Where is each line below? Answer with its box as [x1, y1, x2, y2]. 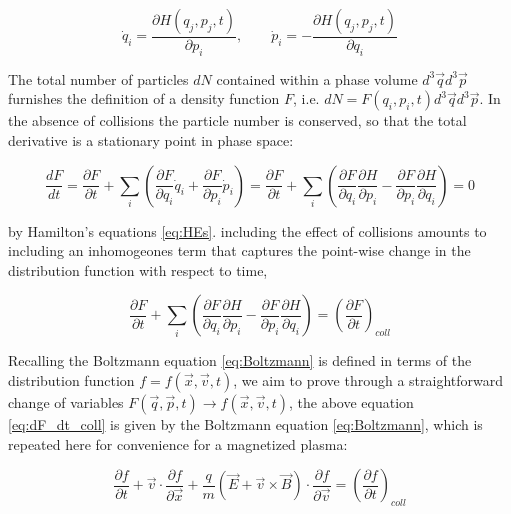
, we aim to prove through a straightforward [233, 369, 503, 390]
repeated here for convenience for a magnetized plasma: [8, 433, 348, 454]
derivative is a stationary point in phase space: [8, 130, 294, 151]
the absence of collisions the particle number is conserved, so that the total [8, 110, 467, 131]
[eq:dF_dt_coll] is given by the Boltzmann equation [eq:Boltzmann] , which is [8, 413, 483, 434]
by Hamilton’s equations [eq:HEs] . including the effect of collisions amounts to [8, 220, 487, 241]
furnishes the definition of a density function [8, 88, 280, 109]
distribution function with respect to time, [8, 259, 268, 280]
